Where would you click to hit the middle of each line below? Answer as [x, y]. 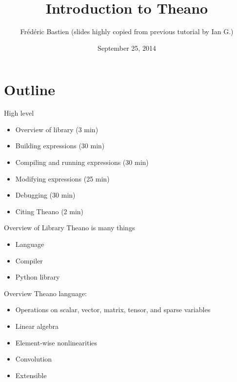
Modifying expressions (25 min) [62, 178]
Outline [30, 90]
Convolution [34, 359]
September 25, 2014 [127, 48]
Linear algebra [37, 326]
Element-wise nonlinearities [56, 342]
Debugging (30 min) [45, 195]
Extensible [31, 375]
